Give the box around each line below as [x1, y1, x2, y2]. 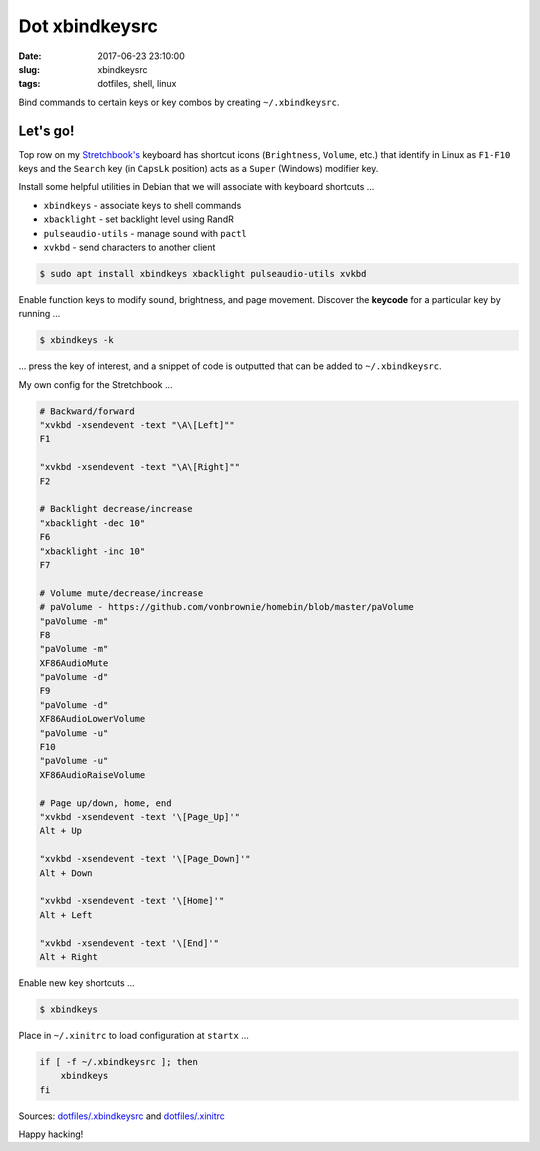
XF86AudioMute [39, 657, 109, 669]
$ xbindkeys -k [39, 335, 114, 346]
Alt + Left [39, 909, 93, 920]
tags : [18, 78, 41, 90]
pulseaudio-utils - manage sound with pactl [43, 227, 247, 239]
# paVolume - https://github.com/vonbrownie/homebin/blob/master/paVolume [39, 601, 415, 613]
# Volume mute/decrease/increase [39, 587, 204, 599]
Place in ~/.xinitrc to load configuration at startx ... [18, 1029, 250, 1041]
